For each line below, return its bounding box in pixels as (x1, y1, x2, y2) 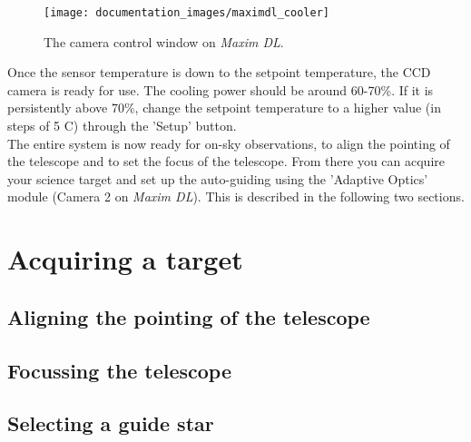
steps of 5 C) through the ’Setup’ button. (7, 116, 237, 135)
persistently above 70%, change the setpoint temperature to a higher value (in (7, 98, 441, 117)
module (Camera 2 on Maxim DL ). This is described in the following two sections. (7, 187, 465, 206)
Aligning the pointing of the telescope (7, 302, 370, 330)
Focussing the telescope (7, 356, 232, 384)
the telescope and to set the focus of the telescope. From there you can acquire (7, 152, 446, 171)
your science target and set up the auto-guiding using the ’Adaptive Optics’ (7, 169, 428, 188)
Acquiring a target (7, 241, 243, 278)
